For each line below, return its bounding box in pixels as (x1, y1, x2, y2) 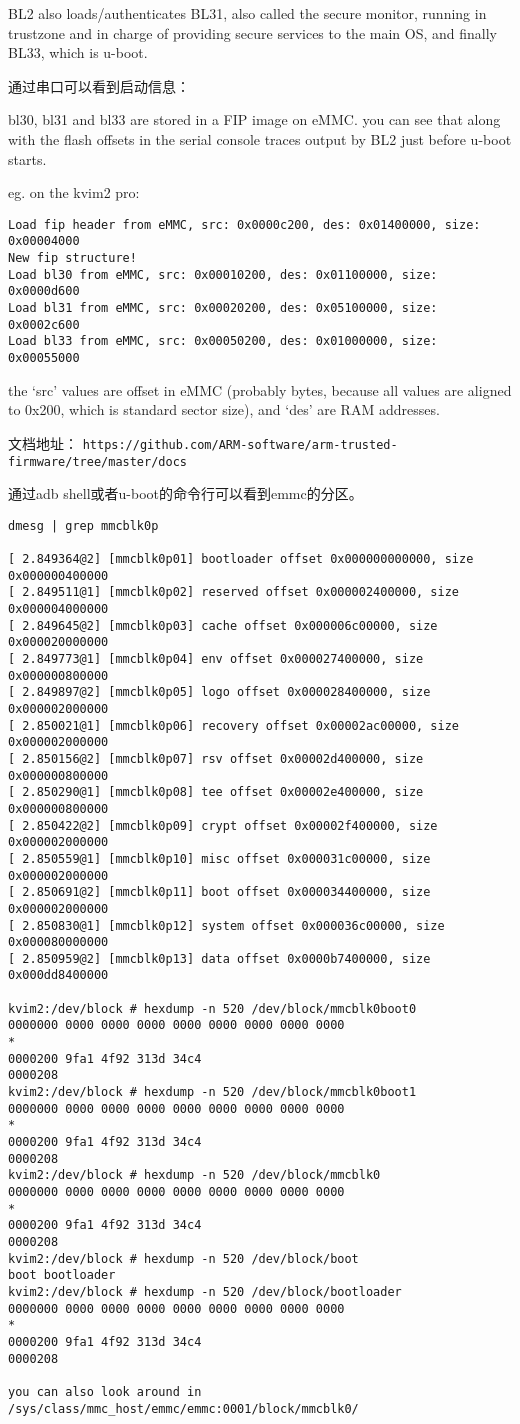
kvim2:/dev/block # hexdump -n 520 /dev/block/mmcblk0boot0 (8, 1001, 417, 1016)
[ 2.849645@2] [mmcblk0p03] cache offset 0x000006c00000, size (8, 618, 438, 633)
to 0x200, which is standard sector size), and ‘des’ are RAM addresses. (8, 399, 440, 420)
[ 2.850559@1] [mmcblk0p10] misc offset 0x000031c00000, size (8, 851, 431, 866)
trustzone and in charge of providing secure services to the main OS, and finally (8, 22, 497, 43)
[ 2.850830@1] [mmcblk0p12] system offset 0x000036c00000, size (8, 918, 445, 933)
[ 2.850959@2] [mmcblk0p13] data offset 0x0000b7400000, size (8, 951, 431, 966)
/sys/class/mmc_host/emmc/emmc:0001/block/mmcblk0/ (8, 1401, 359, 1416)
